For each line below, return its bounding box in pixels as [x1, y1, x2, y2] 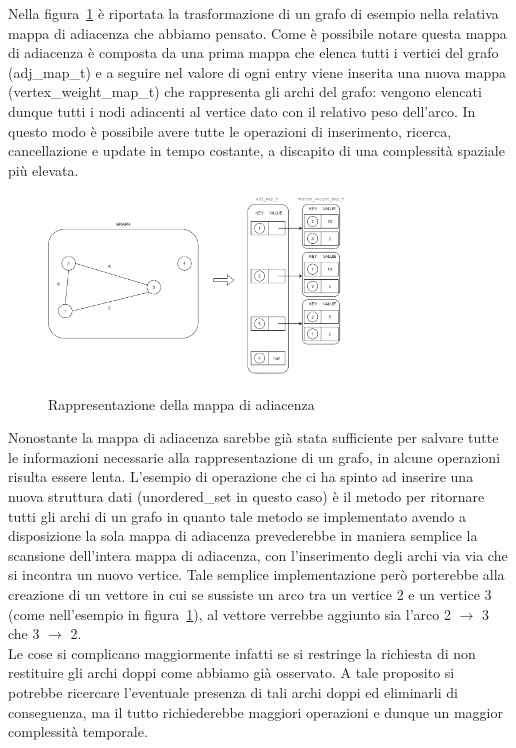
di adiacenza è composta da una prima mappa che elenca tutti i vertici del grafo [8, 42, 499, 63]
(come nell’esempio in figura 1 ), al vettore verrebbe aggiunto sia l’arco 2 [8, 603, 451, 624]
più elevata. [8, 159, 79, 180]
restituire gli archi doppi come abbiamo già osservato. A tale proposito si [8, 662, 455, 683]
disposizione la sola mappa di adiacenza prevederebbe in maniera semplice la [8, 525, 478, 546]
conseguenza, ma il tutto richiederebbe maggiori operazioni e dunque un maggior [8, 701, 503, 722]
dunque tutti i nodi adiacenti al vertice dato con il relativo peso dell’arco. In [8, 100, 476, 121]
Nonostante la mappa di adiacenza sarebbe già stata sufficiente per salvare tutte [8, 427, 499, 448]
